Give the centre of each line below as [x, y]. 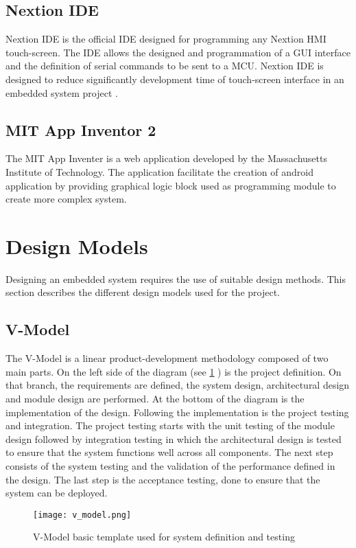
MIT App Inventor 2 [81, 129]
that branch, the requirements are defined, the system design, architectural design [178, 385]
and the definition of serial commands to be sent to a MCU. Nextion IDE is [165, 66]
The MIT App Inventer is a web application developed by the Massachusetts [166, 158]
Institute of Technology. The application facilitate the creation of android [159, 171]
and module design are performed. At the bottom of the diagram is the [155, 399]
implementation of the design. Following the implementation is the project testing [177, 412]
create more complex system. [66, 199]
